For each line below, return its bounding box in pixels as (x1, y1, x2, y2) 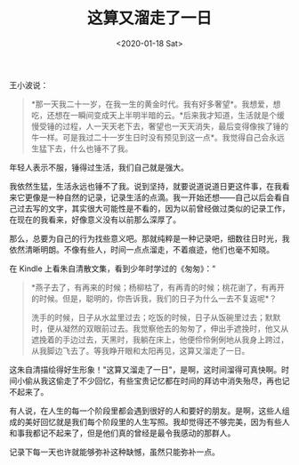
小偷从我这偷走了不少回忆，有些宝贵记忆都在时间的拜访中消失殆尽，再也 (16, 375, 282, 386)
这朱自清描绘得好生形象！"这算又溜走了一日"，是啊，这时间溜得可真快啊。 (9, 364, 282, 374)
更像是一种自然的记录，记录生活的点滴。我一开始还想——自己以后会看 (24, 192, 282, 203)
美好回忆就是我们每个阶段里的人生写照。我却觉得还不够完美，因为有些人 (24, 416, 290, 427)
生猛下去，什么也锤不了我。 (30, 143, 133, 154)
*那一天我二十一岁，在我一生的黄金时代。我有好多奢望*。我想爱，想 (30, 99, 281, 109)
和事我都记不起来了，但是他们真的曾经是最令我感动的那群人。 (9, 428, 236, 438)
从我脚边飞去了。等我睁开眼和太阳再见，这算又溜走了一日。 (30, 345, 250, 356)
